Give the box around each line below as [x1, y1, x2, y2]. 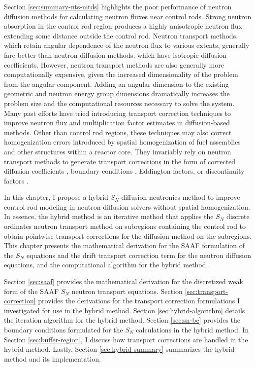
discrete [226, 211, 250, 221]
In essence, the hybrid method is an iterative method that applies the [4, 211, 214, 221]
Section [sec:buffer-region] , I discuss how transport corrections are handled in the [4, 334, 248, 344]
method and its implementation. [4, 353, 101, 364]
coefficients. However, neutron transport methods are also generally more [4, 59, 224, 70]
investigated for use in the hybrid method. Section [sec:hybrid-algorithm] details [4, 305, 245, 315]
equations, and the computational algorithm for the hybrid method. [4, 259, 208, 270]
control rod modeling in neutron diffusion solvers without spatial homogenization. [4, 201, 250, 212]
